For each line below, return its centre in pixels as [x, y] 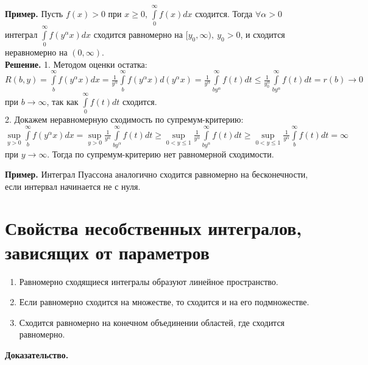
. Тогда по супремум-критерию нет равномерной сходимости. [161, 154]
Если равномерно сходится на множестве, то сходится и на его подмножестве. [164, 302]
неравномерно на [36, 52]
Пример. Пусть [34, 13]
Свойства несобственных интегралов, [154, 228]
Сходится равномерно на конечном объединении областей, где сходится [152, 322]
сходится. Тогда [224, 13]
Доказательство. [37, 354]
